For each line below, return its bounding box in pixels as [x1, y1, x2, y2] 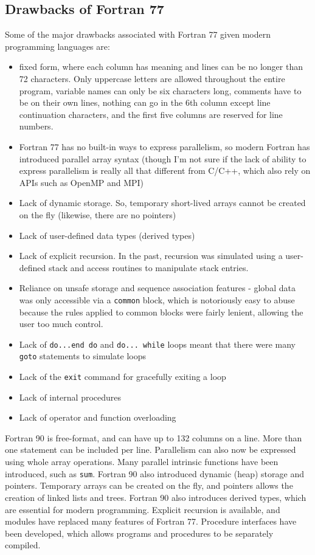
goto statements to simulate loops [19, 350, 146, 362]
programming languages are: [5, 40, 110, 52]
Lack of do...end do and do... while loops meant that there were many [19, 337, 296, 350]
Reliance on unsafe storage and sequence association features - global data [19, 281, 296, 294]
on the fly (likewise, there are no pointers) [19, 208, 176, 221]
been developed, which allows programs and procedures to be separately [5, 526, 274, 539]
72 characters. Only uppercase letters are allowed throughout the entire [19, 72, 285, 84]
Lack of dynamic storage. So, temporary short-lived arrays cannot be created [19, 196, 306, 209]
